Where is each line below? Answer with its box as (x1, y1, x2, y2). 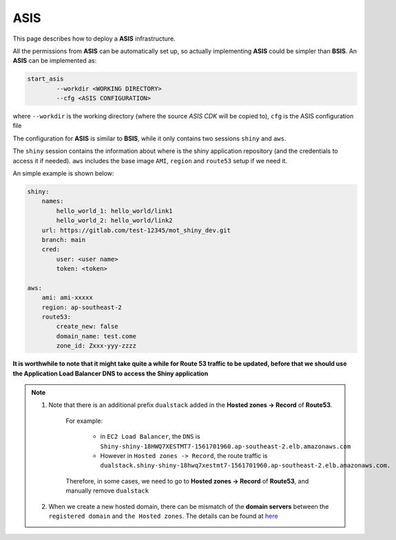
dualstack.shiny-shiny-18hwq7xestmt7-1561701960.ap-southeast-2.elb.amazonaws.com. (100, 461, 391, 470)
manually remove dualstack (65, 486, 149, 495)
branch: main (41, 236, 86, 244)
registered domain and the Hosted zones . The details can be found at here (48, 512, 278, 520)
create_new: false (56, 322, 118, 331)
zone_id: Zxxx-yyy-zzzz (56, 342, 137, 350)
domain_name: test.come (56, 332, 137, 340)
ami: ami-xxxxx (41, 293, 93, 302)
